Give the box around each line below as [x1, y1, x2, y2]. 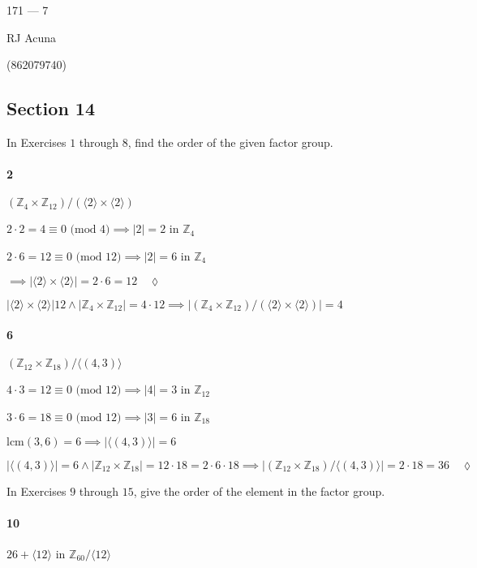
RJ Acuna [6, 28, 57, 45]
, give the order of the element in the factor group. [133, 482, 385, 499]
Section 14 [6, 96, 95, 121]
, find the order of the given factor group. [127, 133, 333, 150]
